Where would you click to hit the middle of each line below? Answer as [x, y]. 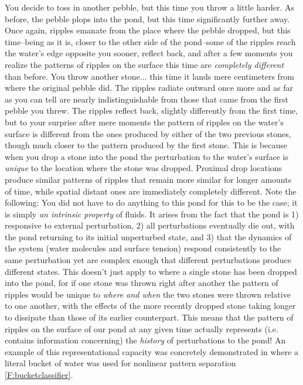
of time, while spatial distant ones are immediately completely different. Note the [151, 191]
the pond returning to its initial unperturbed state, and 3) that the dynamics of [148, 236]
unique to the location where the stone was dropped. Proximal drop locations [144, 168]
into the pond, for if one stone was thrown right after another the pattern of [142, 283]
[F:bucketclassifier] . [39, 374]
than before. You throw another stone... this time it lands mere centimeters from [150, 76]
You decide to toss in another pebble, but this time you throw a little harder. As [149, 7]
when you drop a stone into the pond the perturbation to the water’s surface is [147, 156]
